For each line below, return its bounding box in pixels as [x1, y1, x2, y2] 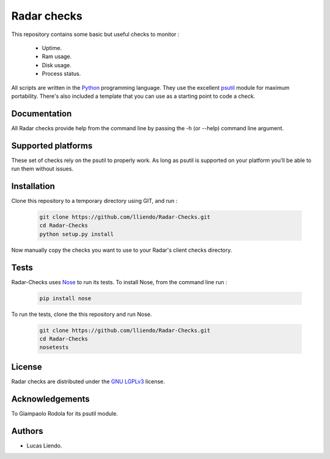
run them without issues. [11, 165, 73, 172]
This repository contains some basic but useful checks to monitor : [11, 31, 180, 38]
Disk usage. [42, 61, 71, 68]
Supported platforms [11, 141, 93, 151]
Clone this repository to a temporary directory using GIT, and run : [11, 197, 178, 204]
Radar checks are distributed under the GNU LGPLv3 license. [11, 378, 165, 385]
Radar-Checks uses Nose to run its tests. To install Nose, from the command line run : [11, 278, 227, 285]
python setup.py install [39, 230, 114, 238]
